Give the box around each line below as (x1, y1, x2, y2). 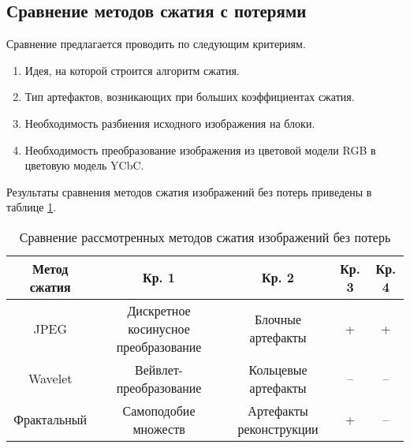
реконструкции (237, 419, 319, 438)
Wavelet (28, 369, 73, 388)
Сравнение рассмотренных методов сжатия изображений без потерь (19, 227, 391, 246)
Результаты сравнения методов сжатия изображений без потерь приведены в (6, 183, 372, 200)
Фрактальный (13, 410, 88, 429)
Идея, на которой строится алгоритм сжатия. (24, 62, 240, 78)
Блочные (255, 310, 302, 329)
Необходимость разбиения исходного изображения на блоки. (24, 114, 315, 131)
